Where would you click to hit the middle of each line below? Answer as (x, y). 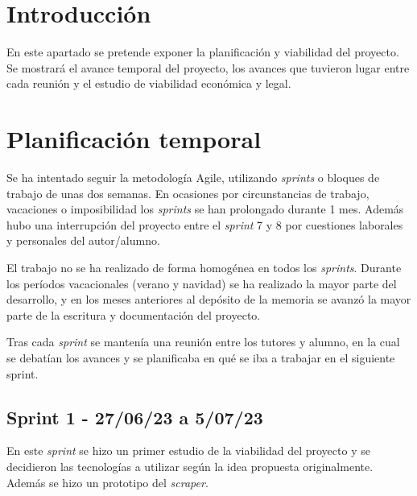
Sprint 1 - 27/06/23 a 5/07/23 (135, 417)
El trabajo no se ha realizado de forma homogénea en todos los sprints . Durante (204, 267)
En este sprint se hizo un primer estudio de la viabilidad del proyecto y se (188, 451)
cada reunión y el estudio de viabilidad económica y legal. (149, 83)
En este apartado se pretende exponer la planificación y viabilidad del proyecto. (203, 52)
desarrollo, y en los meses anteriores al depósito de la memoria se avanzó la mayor (209, 299)
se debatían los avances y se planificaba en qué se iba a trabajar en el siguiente (201, 357)
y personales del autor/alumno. (83, 240)
